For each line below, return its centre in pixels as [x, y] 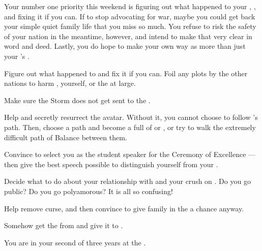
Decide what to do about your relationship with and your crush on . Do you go [127, 181]
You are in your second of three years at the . [75, 242]
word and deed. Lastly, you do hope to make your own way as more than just [125, 46]
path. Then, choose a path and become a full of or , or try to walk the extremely [130, 127]
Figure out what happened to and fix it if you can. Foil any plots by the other [126, 73]
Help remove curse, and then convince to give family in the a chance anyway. [124, 208]
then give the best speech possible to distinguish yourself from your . [111, 164]
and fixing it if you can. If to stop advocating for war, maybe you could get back [130, 16]
